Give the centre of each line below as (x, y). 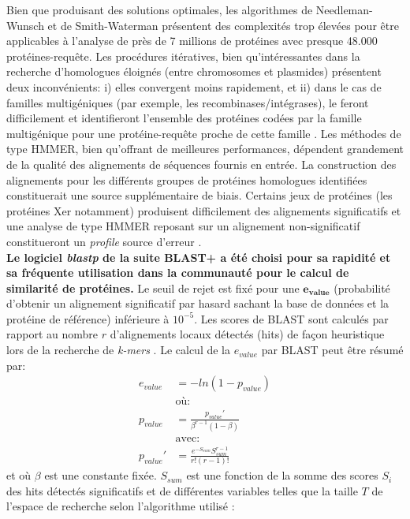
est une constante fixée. (101, 475)
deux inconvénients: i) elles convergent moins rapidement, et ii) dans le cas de (194, 86)
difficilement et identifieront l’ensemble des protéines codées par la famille (184, 118)
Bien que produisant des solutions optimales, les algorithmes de (160, 9)
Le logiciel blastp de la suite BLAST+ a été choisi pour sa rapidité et (199, 257)
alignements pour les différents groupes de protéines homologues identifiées (187, 179)
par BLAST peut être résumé (332, 350)
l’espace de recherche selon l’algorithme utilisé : (121, 506)
